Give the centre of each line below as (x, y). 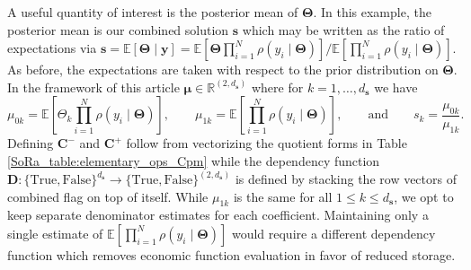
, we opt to (424, 196)
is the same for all (283, 196)
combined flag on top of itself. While (108, 196)
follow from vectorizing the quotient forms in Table (267, 143)
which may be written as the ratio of (343, 29)
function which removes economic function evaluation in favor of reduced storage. (231, 254)
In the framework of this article (93, 87)
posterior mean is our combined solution (118, 29)
